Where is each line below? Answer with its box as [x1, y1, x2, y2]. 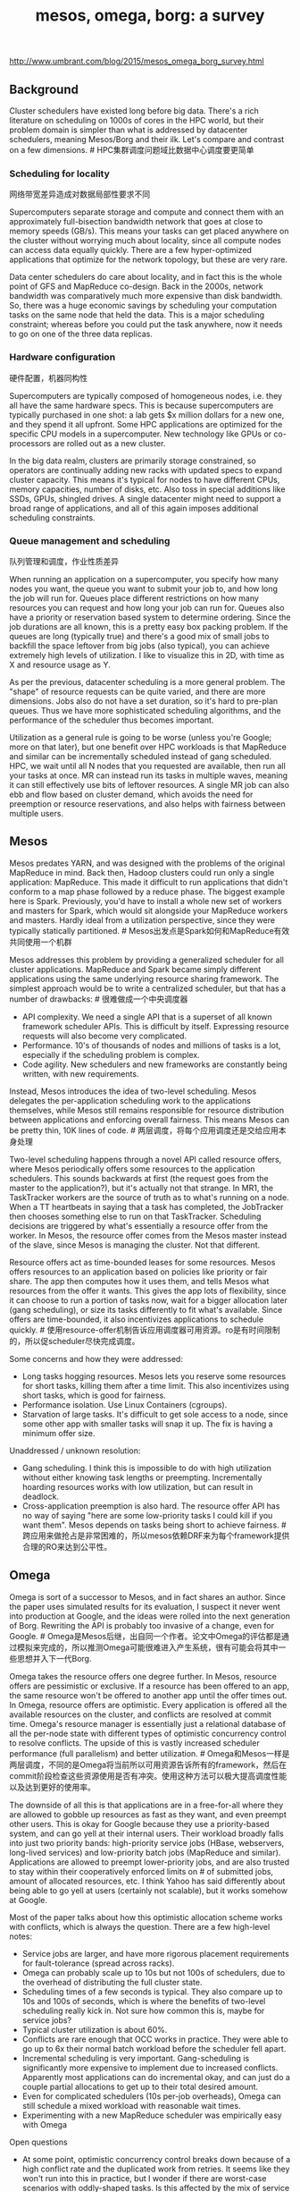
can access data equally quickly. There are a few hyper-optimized [9, 245, 253, 256]
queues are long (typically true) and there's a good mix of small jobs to [9, 631, 270, 641]
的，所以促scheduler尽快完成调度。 [9, 1335, 140, 1346]
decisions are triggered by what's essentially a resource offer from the [9, 1220, 269, 1231]
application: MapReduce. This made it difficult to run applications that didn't [9, 876, 288, 887]
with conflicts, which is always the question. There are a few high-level [9, 1921, 271, 1932]
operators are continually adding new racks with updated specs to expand [9, 464, 283, 475]
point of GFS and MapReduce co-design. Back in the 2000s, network [9, 281, 263, 292]
